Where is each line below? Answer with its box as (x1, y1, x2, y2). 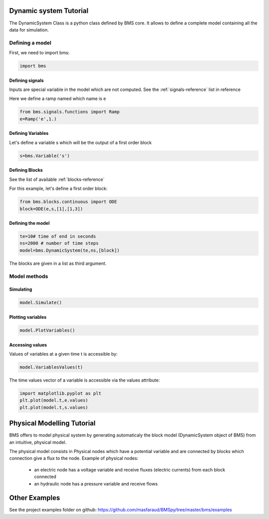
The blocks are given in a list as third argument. (9, 260, 107, 266)
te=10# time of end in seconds (19, 234, 97, 239)
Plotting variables (9, 314, 47, 320)
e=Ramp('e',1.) (19, 116, 57, 122)
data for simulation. (9, 26, 49, 32)
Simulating (9, 286, 32, 292)
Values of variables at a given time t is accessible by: (9, 351, 118, 357)
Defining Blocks (9, 167, 43, 173)
